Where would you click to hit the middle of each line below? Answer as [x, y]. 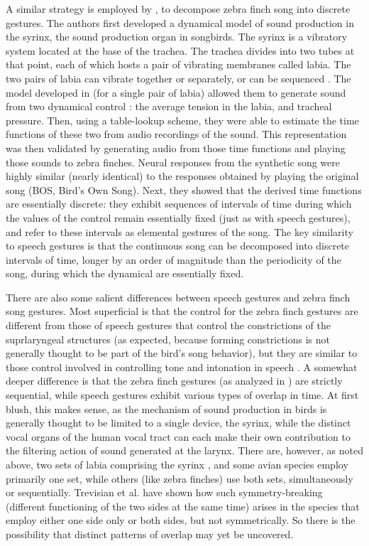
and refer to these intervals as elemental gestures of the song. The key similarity [180, 231]
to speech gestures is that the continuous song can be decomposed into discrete [178, 246]
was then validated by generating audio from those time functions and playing [176, 148]
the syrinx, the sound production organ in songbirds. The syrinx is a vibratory [177, 37]
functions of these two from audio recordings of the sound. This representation [176, 134]
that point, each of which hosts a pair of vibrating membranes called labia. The [178, 64]
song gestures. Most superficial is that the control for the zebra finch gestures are [182, 311]
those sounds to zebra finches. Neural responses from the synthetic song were [173, 162]
